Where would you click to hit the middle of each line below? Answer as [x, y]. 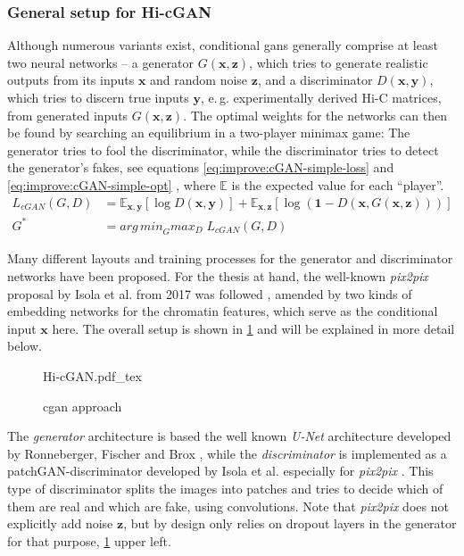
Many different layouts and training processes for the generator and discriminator [230, 258]
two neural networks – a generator [101, 62]
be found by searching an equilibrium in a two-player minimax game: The [209, 133]
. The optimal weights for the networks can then [315, 115]
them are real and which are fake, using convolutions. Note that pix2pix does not [228, 506]
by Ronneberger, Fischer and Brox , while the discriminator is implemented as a [227, 453]
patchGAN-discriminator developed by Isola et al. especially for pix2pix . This [220, 471]
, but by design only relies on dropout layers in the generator [290, 523]
